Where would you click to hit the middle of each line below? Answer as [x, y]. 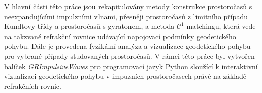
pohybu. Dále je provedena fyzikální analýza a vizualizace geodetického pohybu [127, 46]
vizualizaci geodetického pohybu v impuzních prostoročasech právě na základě [125, 76]
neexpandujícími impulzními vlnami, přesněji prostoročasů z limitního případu [126, 16]
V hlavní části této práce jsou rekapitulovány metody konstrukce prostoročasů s [128, 6]
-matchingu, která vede [220, 26]
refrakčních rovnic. [33, 86]
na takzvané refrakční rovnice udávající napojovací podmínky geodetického [120, 36]
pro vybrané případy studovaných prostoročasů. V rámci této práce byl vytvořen [129, 56]
